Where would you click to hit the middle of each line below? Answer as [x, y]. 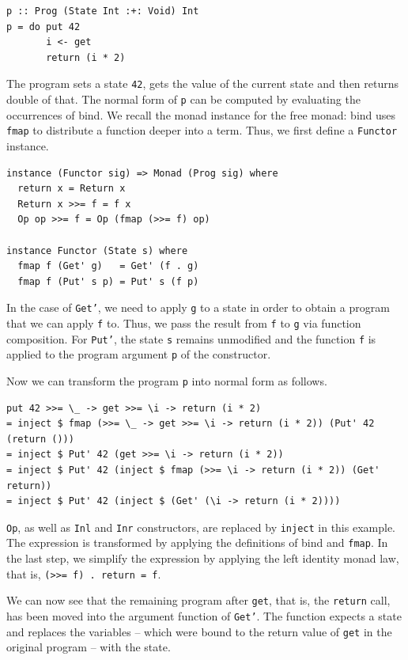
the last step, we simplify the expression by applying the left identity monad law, [203, 558]
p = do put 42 [43, 27]
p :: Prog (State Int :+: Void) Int [103, 11]
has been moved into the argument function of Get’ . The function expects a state [204, 615]
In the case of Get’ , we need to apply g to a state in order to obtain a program [198, 307]
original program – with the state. [89, 647]
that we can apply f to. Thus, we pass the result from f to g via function [184, 322]
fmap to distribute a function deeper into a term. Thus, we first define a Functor [202, 130]
